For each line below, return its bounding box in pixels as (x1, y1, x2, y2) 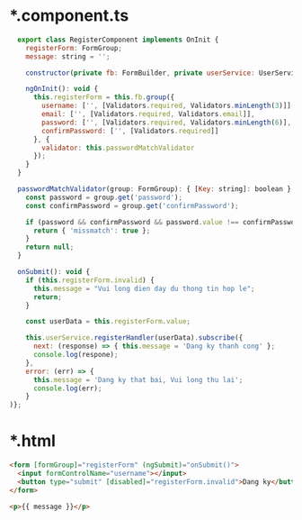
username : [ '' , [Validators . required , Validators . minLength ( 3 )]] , (41, 101, 296, 111)
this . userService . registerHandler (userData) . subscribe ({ (25, 333, 244, 342)
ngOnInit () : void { (25, 85, 99, 94)
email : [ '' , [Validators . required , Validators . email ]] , (41, 110, 255, 119)
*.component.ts (9, 5, 129, 26)
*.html (9, 431, 57, 452)
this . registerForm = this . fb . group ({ (32, 93, 175, 102)
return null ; (25, 242, 75, 252)
